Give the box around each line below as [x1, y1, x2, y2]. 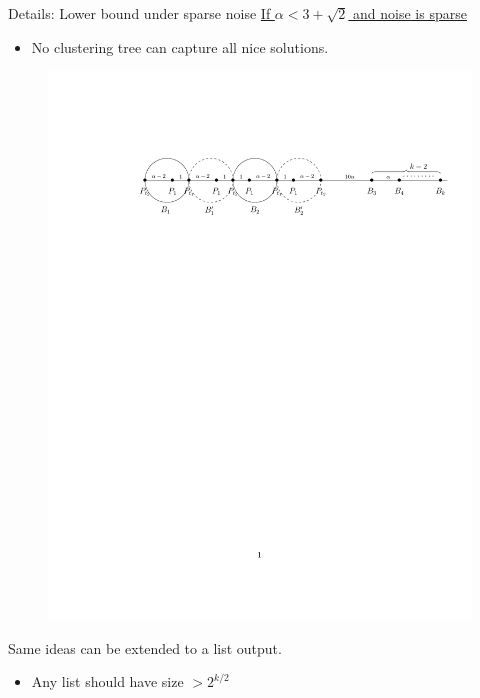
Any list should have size [31, 671, 184, 692]
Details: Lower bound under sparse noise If [8, 3, 271, 23]
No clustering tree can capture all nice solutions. [31, 36, 329, 57]
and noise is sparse [353, 3, 467, 23]
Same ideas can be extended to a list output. [8, 637, 282, 658]
